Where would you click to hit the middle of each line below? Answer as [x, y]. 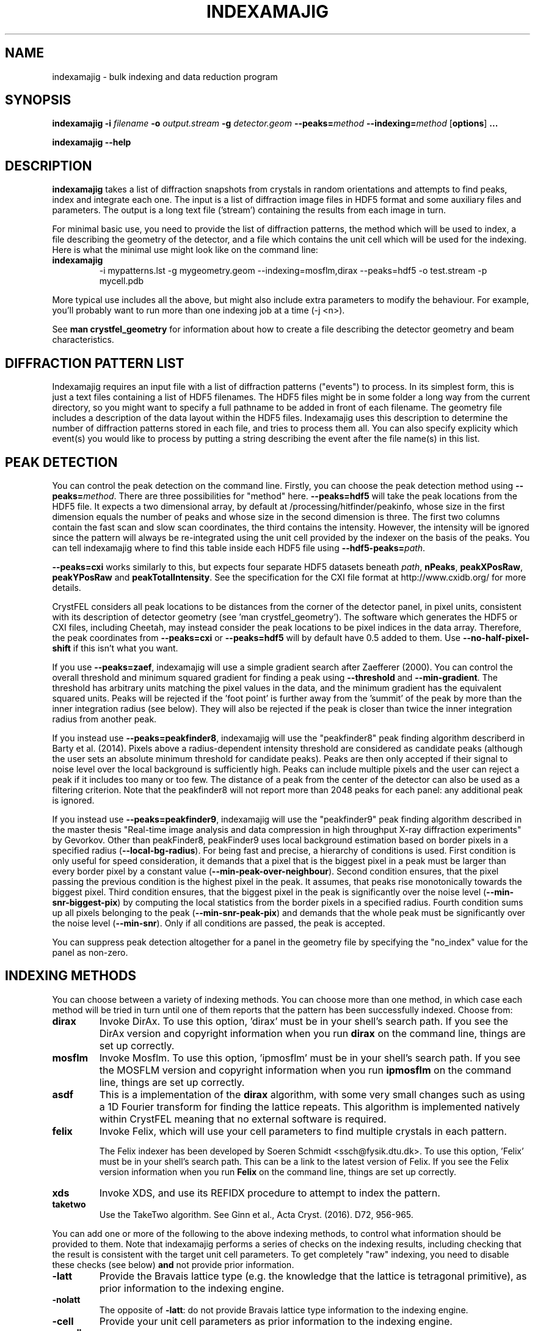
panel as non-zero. [90, 952]
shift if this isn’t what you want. [115, 648]
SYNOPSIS [38, 100]
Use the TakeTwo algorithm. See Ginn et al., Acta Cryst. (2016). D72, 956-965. [256, 1214]
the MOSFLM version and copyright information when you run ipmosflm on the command [305, 1070]
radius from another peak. [104, 719]
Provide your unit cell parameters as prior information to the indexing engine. [276, 1321]
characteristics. [83, 340]
